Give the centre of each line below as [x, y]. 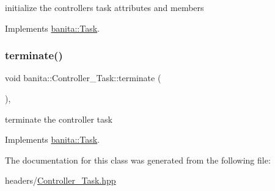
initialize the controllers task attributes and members [105, 7]
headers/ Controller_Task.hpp [61, 180]
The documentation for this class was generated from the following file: [138, 160]
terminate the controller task [59, 119]
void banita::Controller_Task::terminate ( [83, 78]
